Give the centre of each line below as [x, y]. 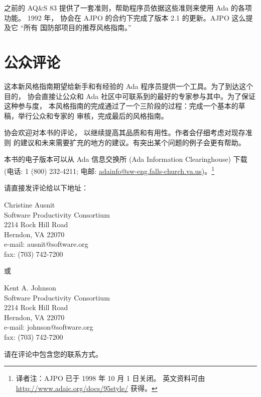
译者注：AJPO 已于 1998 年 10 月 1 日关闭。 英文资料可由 [110, 378]
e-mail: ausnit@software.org [46, 244]
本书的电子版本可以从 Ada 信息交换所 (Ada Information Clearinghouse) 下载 [126, 159]
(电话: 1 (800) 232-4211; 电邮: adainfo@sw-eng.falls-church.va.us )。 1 [109, 170]
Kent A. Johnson [30, 288]
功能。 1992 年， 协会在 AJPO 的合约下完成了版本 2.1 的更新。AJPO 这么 [125, 17]
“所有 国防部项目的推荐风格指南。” [76, 27]
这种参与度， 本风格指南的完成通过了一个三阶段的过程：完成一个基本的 [121, 106]
